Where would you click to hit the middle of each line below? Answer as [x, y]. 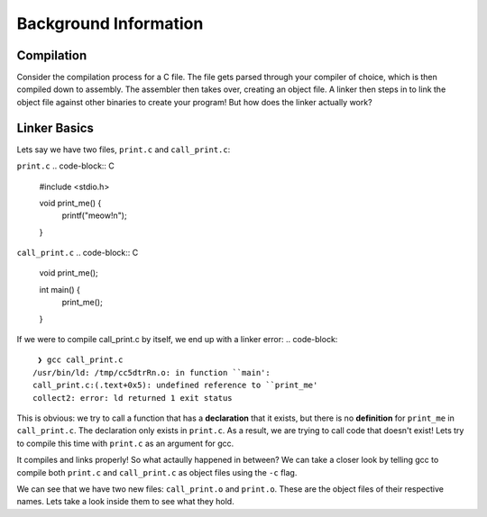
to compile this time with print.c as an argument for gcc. [125, 443]
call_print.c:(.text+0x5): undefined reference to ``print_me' [175, 385]
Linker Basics [55, 127]
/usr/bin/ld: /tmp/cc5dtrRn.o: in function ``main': [152, 372]
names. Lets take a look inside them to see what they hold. [125, 502]
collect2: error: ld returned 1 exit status [133, 398]
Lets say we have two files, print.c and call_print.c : [124, 150]
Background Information [110, 23]
